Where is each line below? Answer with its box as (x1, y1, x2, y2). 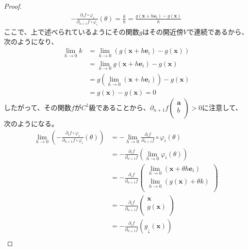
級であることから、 (89, 102, 150, 112)
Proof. (4, 1, 22, 11)
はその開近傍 (142, 27, 183, 37)
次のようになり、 (4, 36, 58, 46)
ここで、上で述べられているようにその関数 (4, 27, 139, 37)
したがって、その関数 (4, 102, 71, 112)
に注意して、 (202, 102, 243, 112)
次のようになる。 (4, 118, 58, 128)
